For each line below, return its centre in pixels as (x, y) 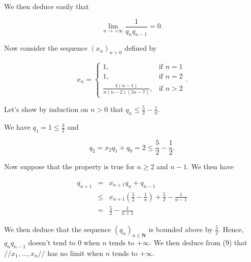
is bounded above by (181, 229)
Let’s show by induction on (46, 109)
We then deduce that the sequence (58, 229)
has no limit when (75, 253)
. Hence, (231, 229)
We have (17, 127)
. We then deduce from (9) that (198, 242)
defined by (141, 48)
